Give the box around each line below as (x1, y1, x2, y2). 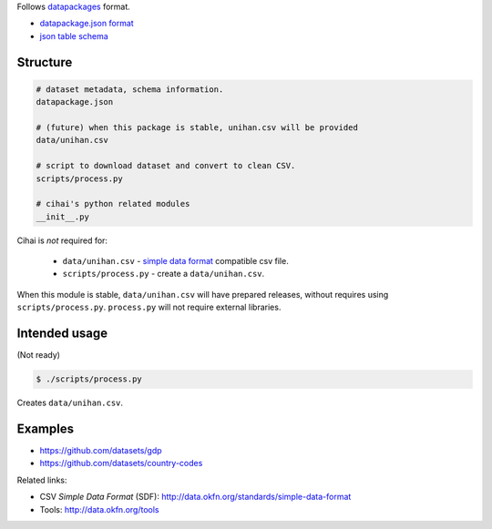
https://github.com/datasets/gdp (39, 445, 163, 456)
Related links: (16, 474, 67, 485)
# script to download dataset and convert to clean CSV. (36, 160, 296, 171)
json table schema (39, 30, 108, 41)
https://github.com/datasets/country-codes (39, 458, 203, 469)
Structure (16, 55, 73, 70)
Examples (16, 421, 75, 436)
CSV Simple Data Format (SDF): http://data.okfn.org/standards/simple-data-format (39, 492, 352, 503)
